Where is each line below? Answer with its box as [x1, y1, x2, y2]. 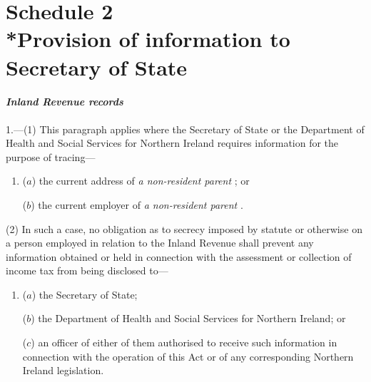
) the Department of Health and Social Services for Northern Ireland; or [31, 311, 346, 326]
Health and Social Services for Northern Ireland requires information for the [6, 135, 339, 150]
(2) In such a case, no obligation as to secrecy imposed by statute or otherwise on [6, 221, 362, 236]
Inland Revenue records [6, 94, 123, 109]
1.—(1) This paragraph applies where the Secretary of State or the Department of [6, 121, 365, 136]
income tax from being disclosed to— [6, 263, 168, 278]
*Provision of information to [6, 24, 290, 53]
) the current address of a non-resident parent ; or [31, 173, 250, 188]
